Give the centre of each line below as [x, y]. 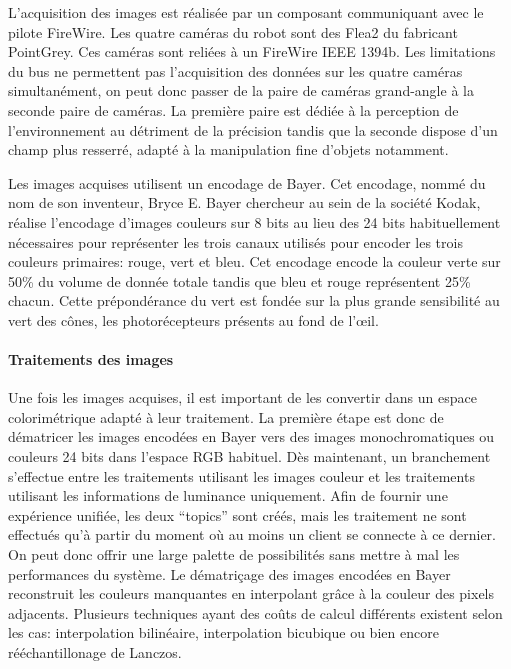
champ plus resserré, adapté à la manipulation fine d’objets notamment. [228, 149]
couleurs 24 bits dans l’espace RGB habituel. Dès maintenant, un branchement [249, 456]
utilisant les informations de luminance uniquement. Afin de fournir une [228, 495]
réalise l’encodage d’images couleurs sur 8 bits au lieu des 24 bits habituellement [254, 221]
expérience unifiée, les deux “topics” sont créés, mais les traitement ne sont [237, 514]
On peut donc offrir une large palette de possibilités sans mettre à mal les [234, 554]
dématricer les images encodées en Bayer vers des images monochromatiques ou [251, 436]
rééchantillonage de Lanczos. [95, 652]
